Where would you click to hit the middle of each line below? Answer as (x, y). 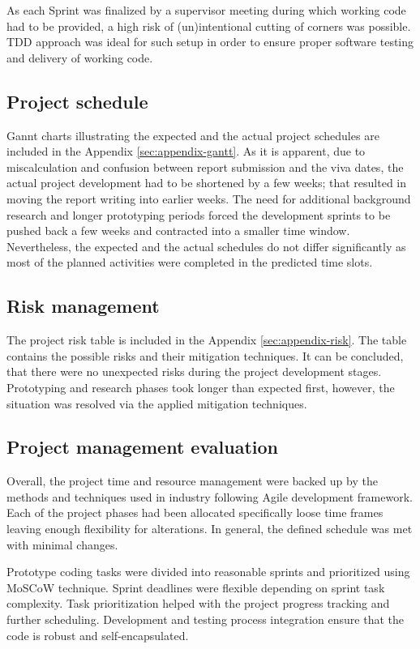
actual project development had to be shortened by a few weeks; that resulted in (207, 183)
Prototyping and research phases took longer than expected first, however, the (201, 387)
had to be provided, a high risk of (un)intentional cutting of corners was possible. (209, 26)
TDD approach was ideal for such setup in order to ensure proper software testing (210, 42)
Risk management (83, 306)
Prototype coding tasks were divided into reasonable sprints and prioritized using (208, 572)
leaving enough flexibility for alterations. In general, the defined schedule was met (210, 529)
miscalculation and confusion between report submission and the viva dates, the (205, 167)
